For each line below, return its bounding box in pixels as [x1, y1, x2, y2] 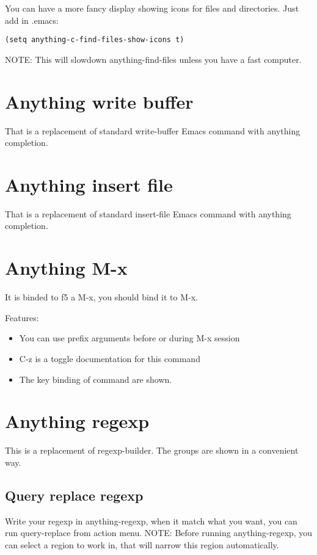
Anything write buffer [5, 89, 194, 114]
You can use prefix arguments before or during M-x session [19, 332, 240, 344]
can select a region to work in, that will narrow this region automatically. [5, 538, 279, 551]
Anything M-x [5, 255, 128, 280]
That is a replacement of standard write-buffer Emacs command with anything [5, 124, 301, 137]
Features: [5, 311, 39, 324]
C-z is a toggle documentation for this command [19, 352, 200, 365]
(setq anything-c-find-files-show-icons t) [5, 35, 184, 45]
